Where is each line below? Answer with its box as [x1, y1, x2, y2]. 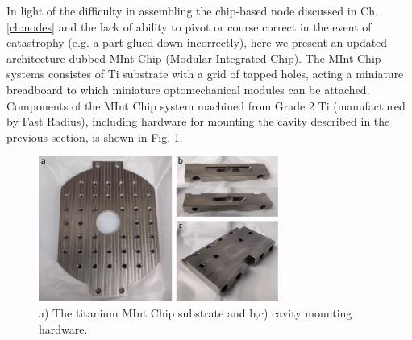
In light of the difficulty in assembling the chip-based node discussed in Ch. [6, 2, 378, 19]
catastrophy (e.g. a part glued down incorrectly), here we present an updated [6, 34, 388, 51]
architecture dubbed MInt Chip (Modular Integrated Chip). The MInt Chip [6, 49, 381, 66]
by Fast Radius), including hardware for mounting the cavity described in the [6, 113, 390, 130]
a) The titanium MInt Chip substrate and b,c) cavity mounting [39, 304, 352, 321]
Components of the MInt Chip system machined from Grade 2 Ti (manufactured [6, 97, 406, 114]
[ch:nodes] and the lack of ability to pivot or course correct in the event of [6, 18, 372, 35]
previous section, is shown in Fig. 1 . [6, 128, 183, 145]
